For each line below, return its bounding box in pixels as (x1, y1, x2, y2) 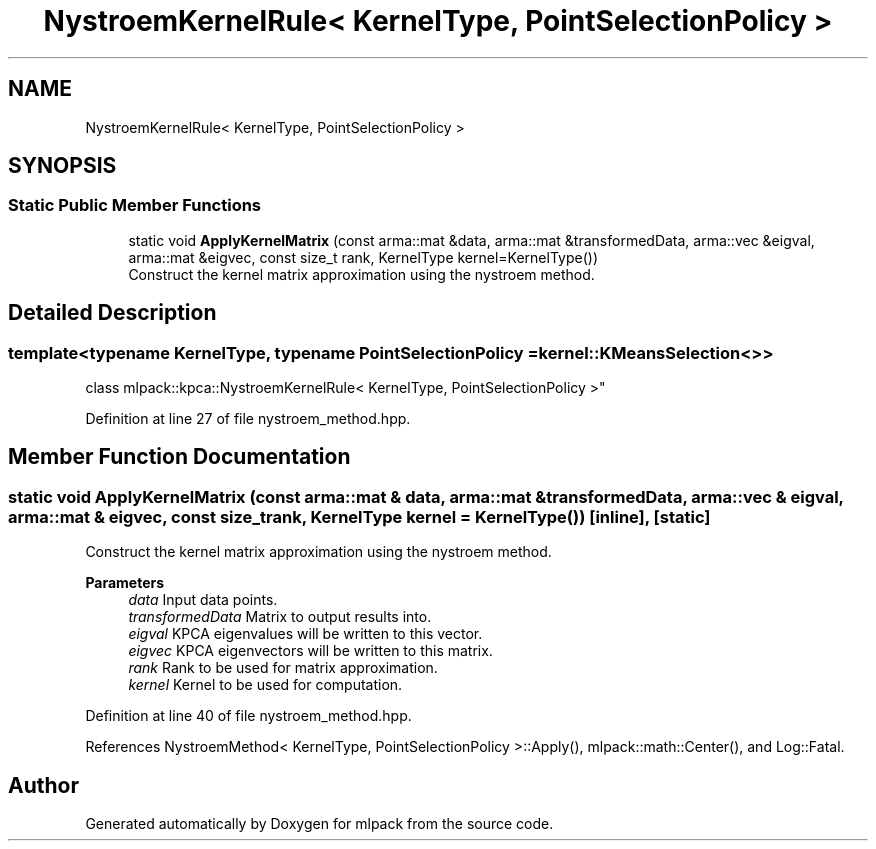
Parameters (85, 574, 165, 592)
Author (8, 772, 79, 798)
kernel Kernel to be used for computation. (128, 676, 403, 694)
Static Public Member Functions (8, 195, 262, 216)
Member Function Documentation (8, 444, 351, 470)
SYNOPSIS (8, 153, 117, 179)
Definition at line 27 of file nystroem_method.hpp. (85, 410, 411, 428)
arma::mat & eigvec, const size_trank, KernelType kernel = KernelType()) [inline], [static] (8, 506, 711, 527)
